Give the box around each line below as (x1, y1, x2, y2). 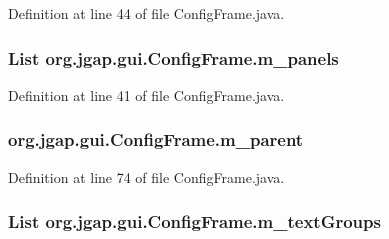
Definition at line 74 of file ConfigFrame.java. (8, 166, 285, 187)
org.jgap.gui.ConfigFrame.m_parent (8, 127, 304, 152)
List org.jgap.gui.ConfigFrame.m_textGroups (8, 209, 381, 234)
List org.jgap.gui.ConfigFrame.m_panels (8, 45, 339, 70)
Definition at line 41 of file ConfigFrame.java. (8, 84, 285, 105)
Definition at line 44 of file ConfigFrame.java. (8, 3, 285, 23)
